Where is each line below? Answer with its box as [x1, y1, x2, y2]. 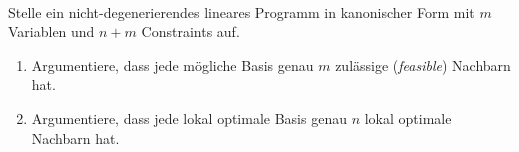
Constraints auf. [141, 21, 240, 42]
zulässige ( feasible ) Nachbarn [335, 54, 511, 75]
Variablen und [8, 21, 95, 42]
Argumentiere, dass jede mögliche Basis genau [31, 54, 314, 75]
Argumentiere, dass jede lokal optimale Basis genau [31, 107, 347, 128]
